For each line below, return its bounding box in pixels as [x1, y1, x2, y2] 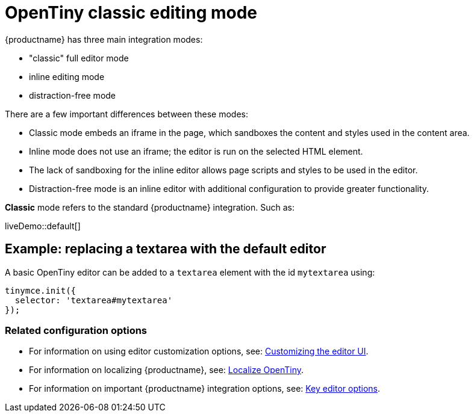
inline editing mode [29, 71, 105, 82]
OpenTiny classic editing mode [5, 2, 258, 23]
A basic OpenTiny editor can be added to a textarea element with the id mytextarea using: [5, 267, 375, 277]
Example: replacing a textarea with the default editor [5, 241, 326, 257]
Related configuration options [5, 324, 148, 336]
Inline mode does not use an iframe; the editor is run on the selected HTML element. [29, 146, 363, 156]
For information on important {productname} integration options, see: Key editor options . [29, 383, 381, 394]
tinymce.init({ [5, 285, 76, 295]
